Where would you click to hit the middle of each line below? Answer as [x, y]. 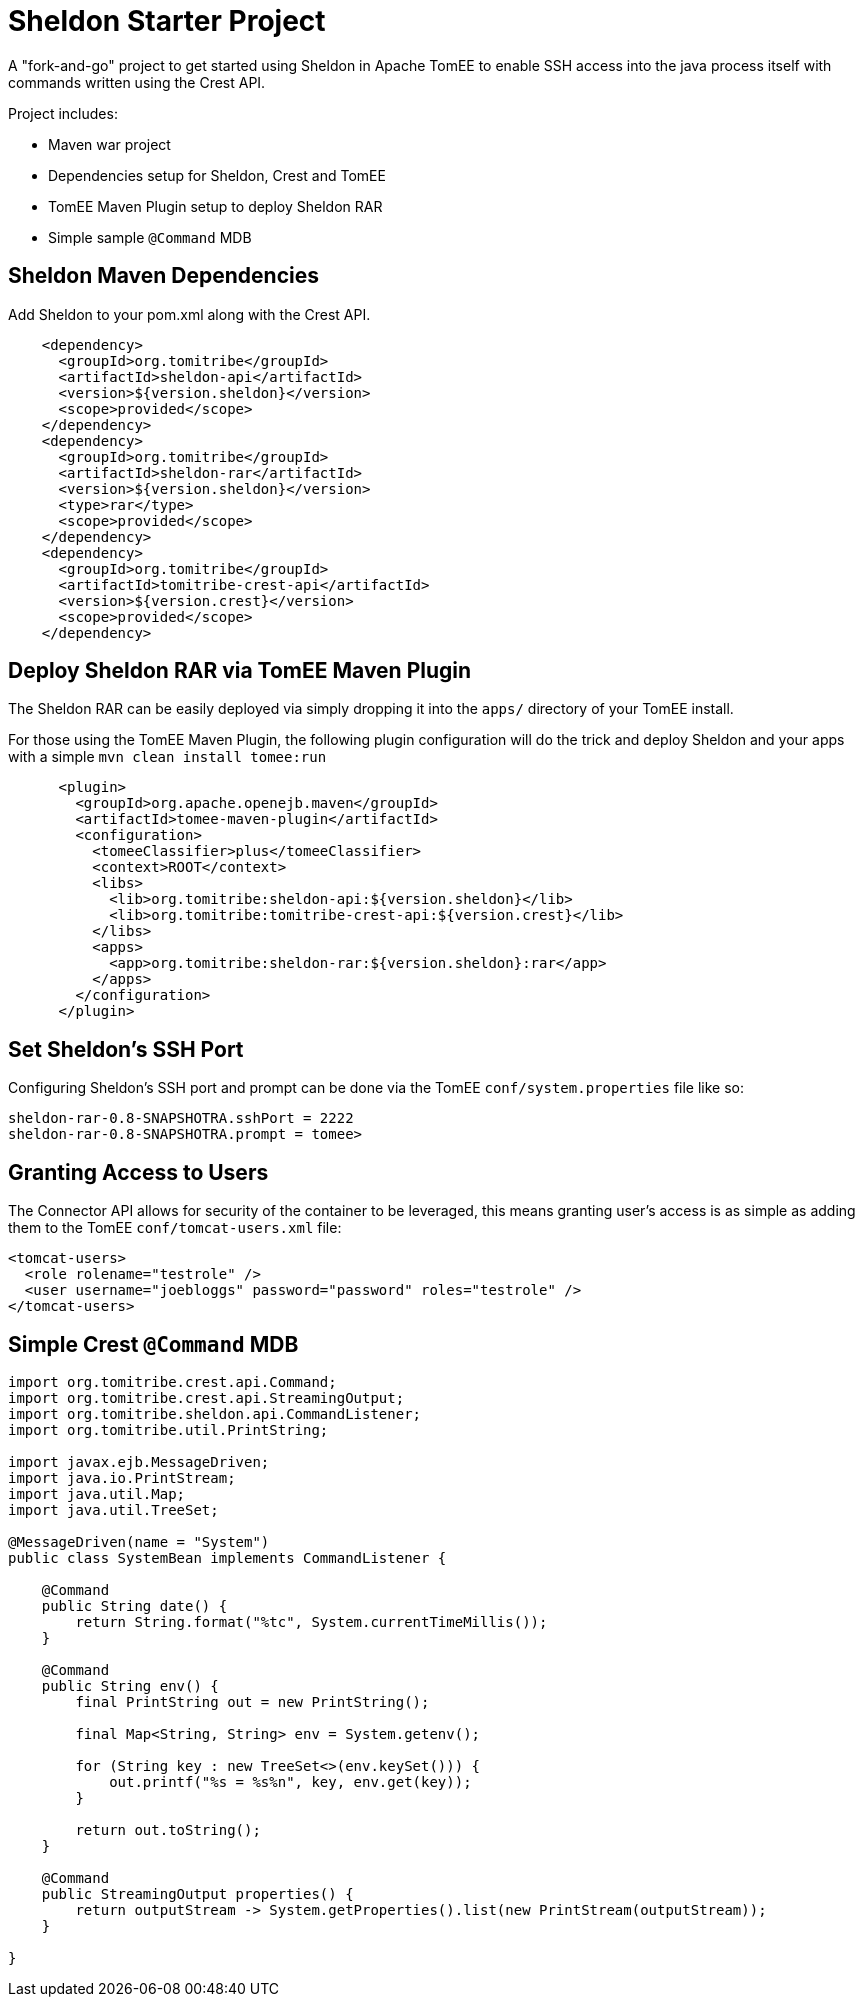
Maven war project [109, 144]
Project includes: [63, 113]
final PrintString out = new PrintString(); [252, 1701]
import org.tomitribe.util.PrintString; [168, 1429]
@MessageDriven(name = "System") [139, 1541]
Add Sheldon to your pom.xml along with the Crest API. [189, 314]
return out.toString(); [168, 1829]
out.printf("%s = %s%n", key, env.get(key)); [290, 1781]
